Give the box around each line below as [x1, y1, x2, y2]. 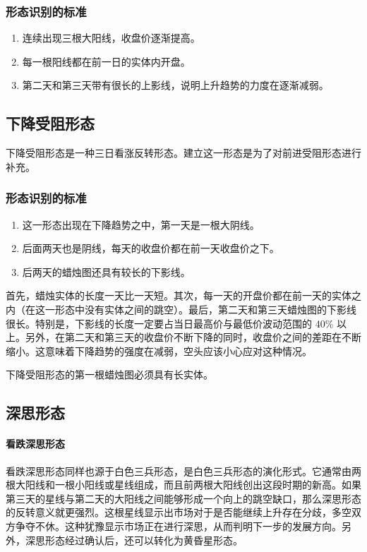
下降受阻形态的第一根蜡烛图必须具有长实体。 [6, 367, 213, 382]
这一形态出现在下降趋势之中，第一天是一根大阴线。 [22, 217, 260, 232]
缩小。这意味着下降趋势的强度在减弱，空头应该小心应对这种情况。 [6, 343, 312, 358]
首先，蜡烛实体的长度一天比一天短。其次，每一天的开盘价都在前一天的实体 [6, 288, 351, 303]
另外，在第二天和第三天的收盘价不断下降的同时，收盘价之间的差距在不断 [25, 330, 361, 344]
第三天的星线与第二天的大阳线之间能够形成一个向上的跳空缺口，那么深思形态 [6, 491, 361, 505]
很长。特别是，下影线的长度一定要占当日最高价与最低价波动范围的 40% [6, 316, 334, 330]
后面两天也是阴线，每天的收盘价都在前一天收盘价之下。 [22, 241, 279, 256]
